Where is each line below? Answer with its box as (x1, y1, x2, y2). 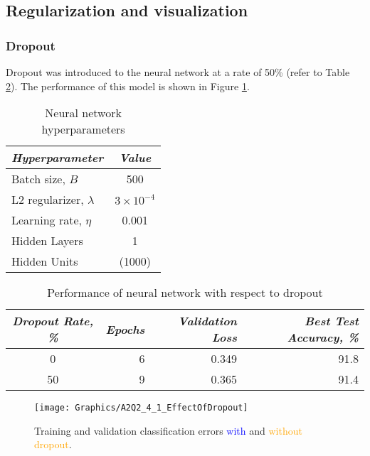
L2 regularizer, (11, 191, 84, 208)
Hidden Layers (11, 232, 83, 249)
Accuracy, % (287, 329, 359, 346)
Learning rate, (11, 212, 82, 229)
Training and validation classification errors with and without (34, 423, 302, 438)
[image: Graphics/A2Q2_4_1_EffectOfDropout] (34, 403, 248, 413)
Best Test (305, 313, 359, 330)
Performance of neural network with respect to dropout (47, 284, 323, 301)
